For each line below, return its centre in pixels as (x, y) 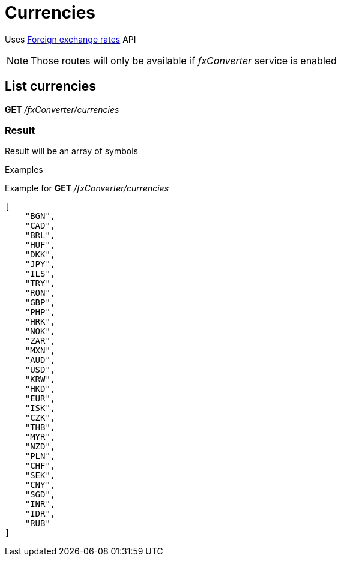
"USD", (40, 370)
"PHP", (40, 312)
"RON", (40, 293)
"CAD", (40, 226)
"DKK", (40, 255)
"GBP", (40, 303)
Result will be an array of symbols (71, 151)
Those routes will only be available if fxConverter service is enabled (184, 60)
